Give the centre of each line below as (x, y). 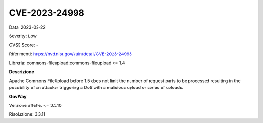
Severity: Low (23, 36)
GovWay (18, 96)
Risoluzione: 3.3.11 (27, 114)
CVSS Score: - (24, 45)
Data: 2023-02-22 (27, 27)
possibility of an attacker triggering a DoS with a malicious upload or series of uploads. (96, 88)
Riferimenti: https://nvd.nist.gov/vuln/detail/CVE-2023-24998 (71, 54)
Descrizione (21, 72)
